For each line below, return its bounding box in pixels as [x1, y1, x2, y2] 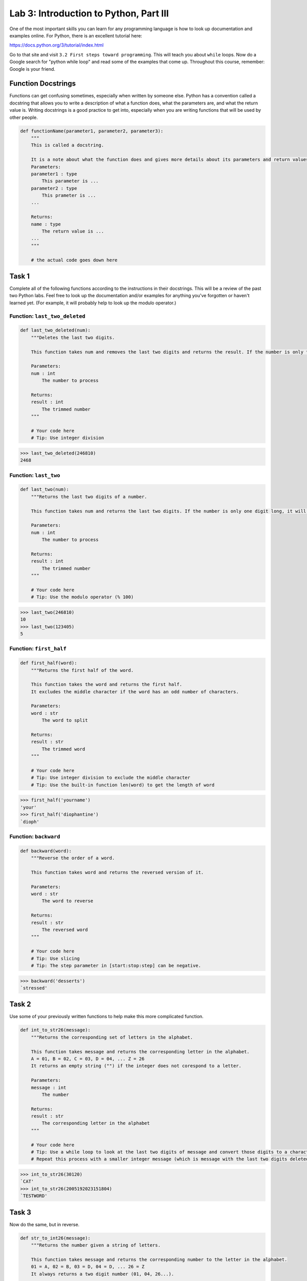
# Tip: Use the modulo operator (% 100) [31, 594, 134, 600]
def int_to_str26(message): [20, 1027, 91, 1033]
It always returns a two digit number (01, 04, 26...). [31, 1271, 174, 1277]
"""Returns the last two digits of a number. [31, 493, 147, 500]
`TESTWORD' [20, 1193, 48, 1199]
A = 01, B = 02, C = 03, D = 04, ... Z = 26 [31, 1056, 145, 1062]
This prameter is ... [41, 193, 96, 198]
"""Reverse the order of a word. [31, 855, 115, 861]
